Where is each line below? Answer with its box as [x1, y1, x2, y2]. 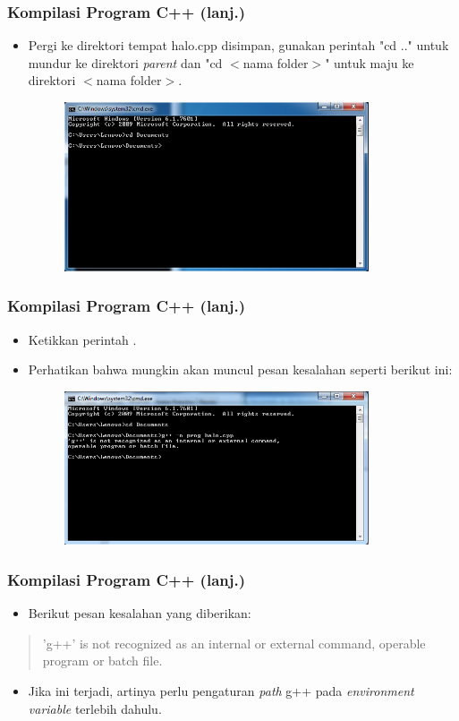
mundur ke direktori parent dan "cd [28, 53, 223, 72]
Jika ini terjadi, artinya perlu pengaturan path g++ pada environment [28, 682, 414, 700]
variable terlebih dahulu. [28, 699, 162, 717]
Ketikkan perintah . [28, 330, 137, 348]
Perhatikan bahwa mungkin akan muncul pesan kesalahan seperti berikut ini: [28, 360, 453, 379]
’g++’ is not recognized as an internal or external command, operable [42, 633, 426, 652]
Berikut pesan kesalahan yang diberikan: [28, 604, 251, 622]
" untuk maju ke [325, 53, 414, 72]
